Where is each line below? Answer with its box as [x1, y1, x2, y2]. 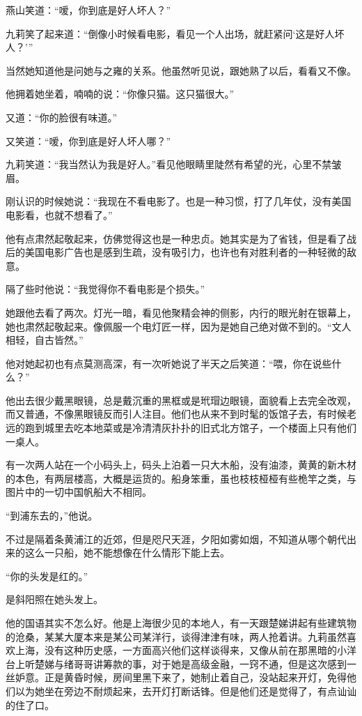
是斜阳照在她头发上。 [6, 592, 103, 607]
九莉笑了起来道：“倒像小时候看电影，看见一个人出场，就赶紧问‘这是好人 [6, 26, 335, 40]
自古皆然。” [34, 333, 84, 347]
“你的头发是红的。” [6, 568, 88, 583]
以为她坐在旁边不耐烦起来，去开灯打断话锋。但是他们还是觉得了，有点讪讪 [15, 683, 356, 698]
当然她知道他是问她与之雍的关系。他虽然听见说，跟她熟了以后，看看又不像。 [6, 63, 356, 77]
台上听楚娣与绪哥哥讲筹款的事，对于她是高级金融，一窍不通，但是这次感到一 [6, 656, 356, 671]
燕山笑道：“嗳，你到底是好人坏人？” [6, 3, 171, 17]
